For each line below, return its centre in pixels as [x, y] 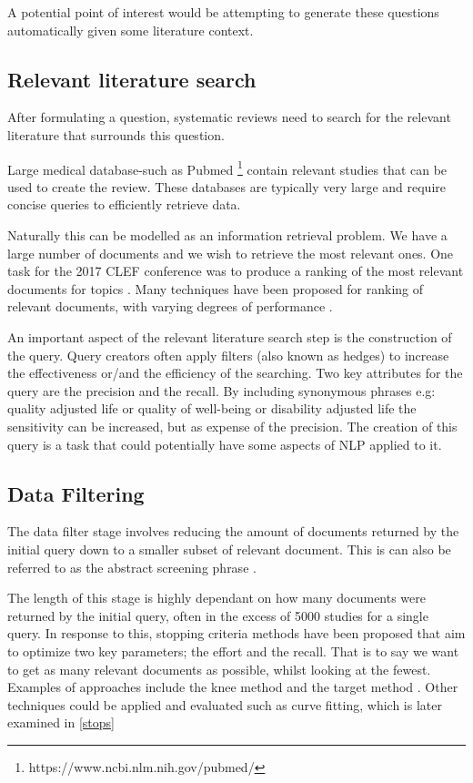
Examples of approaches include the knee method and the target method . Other [233, 687]
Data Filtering [76, 493]
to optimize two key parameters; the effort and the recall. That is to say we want [233, 651]
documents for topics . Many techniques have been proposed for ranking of [216, 288]
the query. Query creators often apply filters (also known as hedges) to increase [228, 355]
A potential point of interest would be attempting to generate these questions [223, 12]
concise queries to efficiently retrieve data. [124, 204]
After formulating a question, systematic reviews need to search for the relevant [229, 117]
